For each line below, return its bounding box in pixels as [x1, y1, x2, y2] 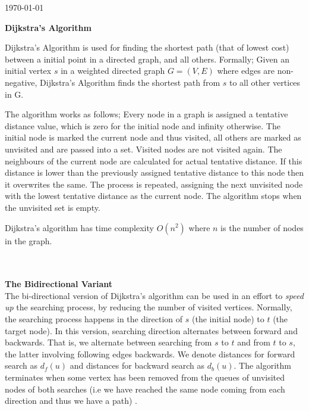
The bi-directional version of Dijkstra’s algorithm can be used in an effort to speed [5, 289, 304, 301]
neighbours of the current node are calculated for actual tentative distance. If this [5, 154, 302, 167]
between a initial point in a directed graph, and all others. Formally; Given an [5, 52, 289, 65]
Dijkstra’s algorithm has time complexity [5, 221, 154, 233]
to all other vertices [229, 76, 301, 88]
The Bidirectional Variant [5, 278, 113, 290]
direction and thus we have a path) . [5, 394, 137, 407]
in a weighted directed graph [61, 64, 165, 77]
